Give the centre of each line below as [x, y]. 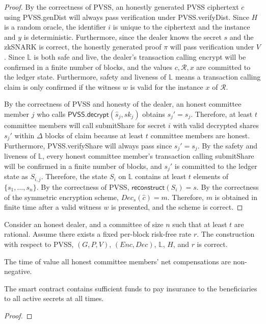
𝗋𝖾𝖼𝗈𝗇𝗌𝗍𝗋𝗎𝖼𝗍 [148, 188]
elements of [211, 176]
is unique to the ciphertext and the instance [181, 27]
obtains [154, 114]
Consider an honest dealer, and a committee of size [84, 224]
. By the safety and [227, 145]
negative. [18, 271]
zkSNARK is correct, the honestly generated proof [83, 47]
